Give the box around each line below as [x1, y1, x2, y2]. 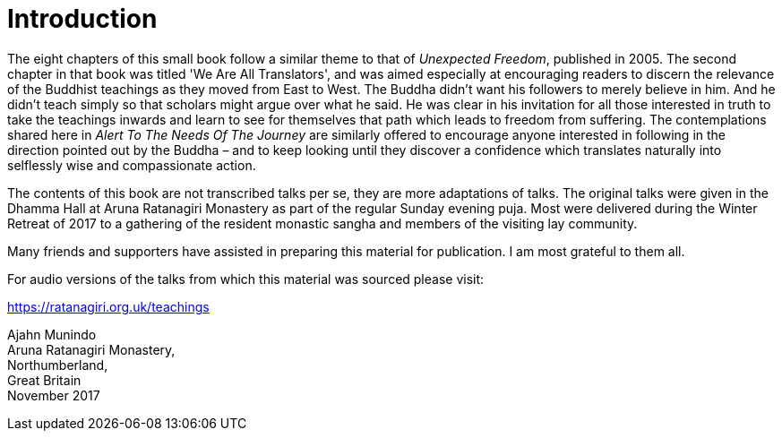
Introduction [7, 4, 158, 34]
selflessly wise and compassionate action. [7, 157, 256, 173]
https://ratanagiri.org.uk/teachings [7, 298, 210, 314]
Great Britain [7, 372, 82, 388]
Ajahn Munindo [7, 326, 97, 342]
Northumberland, [7, 356, 108, 373]
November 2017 [7, 387, 100, 403]
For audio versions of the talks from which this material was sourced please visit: [7, 271, 485, 287]
